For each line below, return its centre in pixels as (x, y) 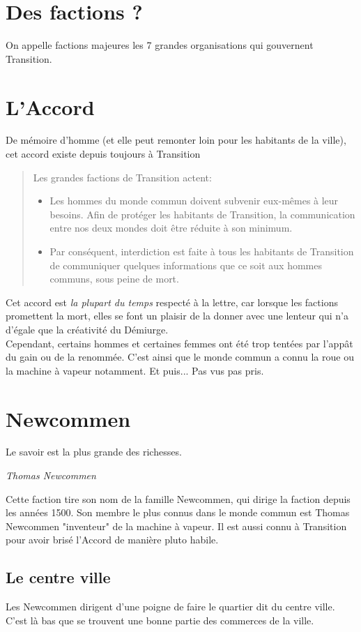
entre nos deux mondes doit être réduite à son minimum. (171, 228)
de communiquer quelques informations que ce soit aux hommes (186, 265)
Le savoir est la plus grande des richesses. (94, 452)
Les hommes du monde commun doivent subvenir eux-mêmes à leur (194, 201)
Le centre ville (58, 577)
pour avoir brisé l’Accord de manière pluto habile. (112, 540)
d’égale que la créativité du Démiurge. (87, 329)
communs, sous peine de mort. (114, 279)
